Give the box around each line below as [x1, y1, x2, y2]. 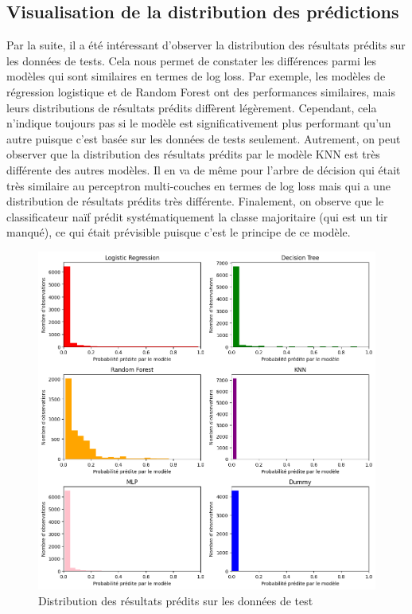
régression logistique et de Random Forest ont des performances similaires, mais [6, 83, 395, 100]
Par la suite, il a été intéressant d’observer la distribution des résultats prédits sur [6, 37, 406, 53]
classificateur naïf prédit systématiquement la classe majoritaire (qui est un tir [6, 208, 388, 225]
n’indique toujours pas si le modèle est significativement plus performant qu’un [6, 115, 391, 131]
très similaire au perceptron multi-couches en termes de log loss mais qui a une [6, 177, 391, 194]
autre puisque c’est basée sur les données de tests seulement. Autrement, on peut [6, 130, 401, 147]
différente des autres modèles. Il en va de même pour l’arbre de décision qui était [6, 161, 401, 178]
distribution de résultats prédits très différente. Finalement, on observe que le [6, 193, 384, 209]
